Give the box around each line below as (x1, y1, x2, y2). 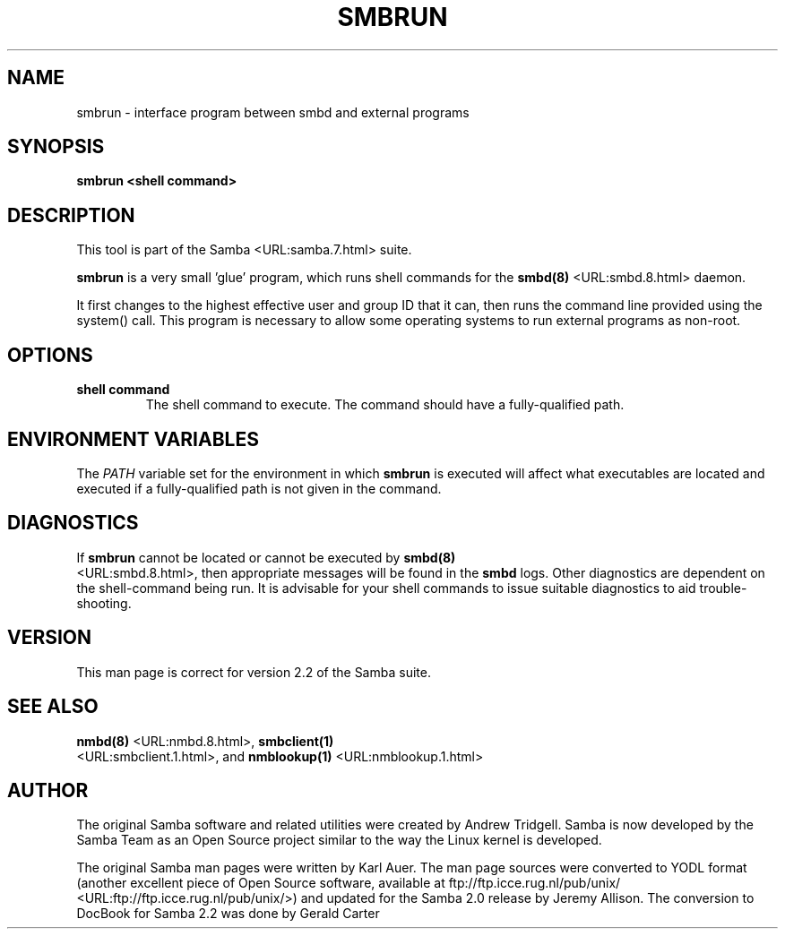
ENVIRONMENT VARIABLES (7, 427, 259, 451)
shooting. (76, 595, 132, 611)
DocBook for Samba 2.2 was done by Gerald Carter (76, 906, 380, 922)
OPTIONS (7, 343, 93, 366)
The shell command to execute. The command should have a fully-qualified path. (145, 397, 625, 413)
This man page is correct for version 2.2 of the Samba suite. (76, 664, 431, 680)
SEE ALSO (7, 695, 99, 718)
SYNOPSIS (7, 135, 105, 159)
